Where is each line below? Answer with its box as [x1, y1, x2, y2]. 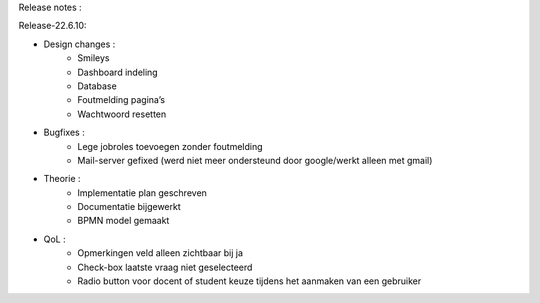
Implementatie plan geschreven [77, 186, 207, 199]
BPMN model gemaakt [77, 215, 170, 227]
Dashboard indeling [77, 66, 159, 78]
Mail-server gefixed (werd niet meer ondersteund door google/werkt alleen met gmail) [77, 154, 433, 166]
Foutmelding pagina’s [77, 94, 165, 106]
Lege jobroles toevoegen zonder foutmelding [77, 140, 264, 152]
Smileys [77, 52, 110, 64]
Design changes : [43, 38, 116, 50]
